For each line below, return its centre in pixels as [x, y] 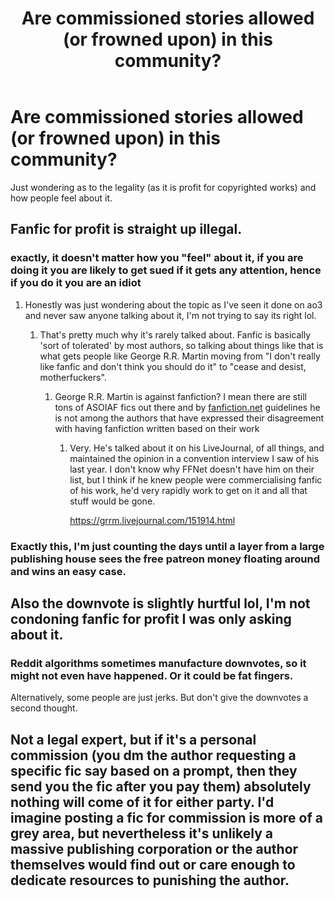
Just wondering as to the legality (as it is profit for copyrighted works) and [163, 187]
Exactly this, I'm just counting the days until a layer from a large [167, 546]
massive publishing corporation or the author [154, 848]
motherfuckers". [73, 377]
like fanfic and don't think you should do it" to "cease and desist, [173, 366]
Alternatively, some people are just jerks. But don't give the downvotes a [159, 698]
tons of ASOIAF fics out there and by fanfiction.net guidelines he [187, 407]
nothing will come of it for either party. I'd [142, 802]
